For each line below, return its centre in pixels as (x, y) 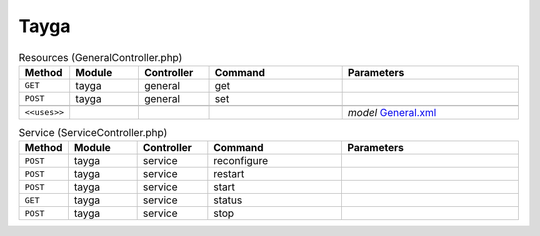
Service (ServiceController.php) (93, 133)
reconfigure (241, 161)
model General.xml (392, 112)
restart (229, 174)
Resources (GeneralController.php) (100, 57)
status (228, 200)
